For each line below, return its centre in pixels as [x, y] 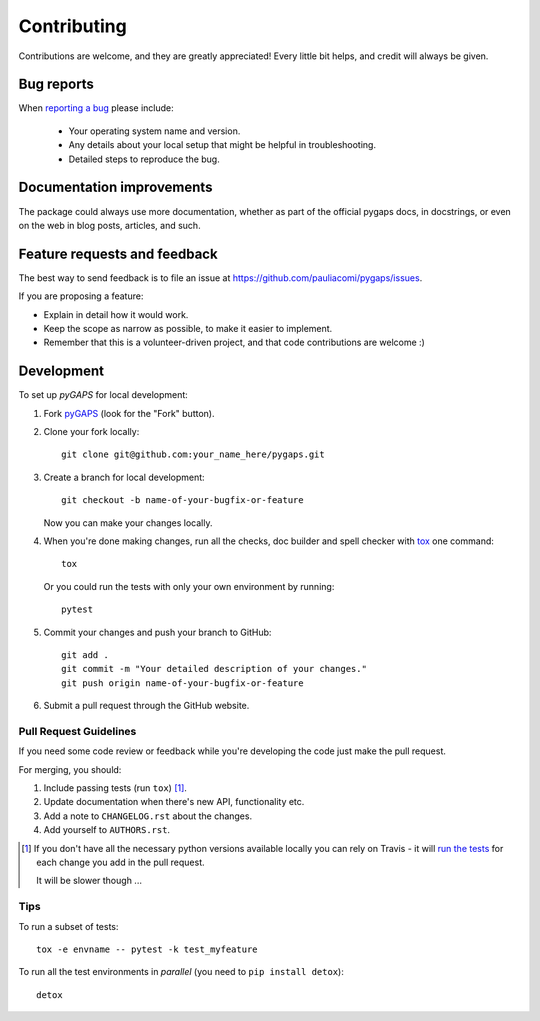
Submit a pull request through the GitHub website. [146, 706]
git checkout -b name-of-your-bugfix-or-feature [182, 500]
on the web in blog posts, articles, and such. [109, 225]
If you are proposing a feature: [81, 296]
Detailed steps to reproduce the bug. [144, 159]
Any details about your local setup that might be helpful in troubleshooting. [222, 145]
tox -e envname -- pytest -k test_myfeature [147, 949]
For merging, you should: [70, 769]
